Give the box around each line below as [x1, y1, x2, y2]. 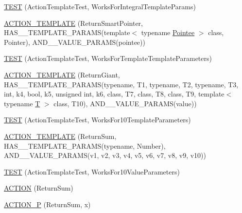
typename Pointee [141, 27, 195, 38]
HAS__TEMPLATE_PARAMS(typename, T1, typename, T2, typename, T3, [4, 79, 239, 89]
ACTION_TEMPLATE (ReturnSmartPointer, [4, 18, 143, 28]
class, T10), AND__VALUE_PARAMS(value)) [53, 98, 197, 108]
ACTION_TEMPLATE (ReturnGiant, [4, 69, 120, 79]
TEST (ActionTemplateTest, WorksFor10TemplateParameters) [4, 115, 191, 125]
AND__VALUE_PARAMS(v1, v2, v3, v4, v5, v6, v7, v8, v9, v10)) [4, 150, 206, 160]
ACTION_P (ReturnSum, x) [4, 199, 91, 209]
